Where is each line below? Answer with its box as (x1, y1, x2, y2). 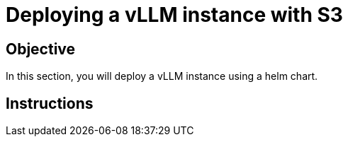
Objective (6, 40, 76, 58)
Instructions (6, 94, 94, 112)
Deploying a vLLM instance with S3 (6, 3, 343, 27)
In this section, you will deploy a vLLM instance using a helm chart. (6, 70, 318, 83)
